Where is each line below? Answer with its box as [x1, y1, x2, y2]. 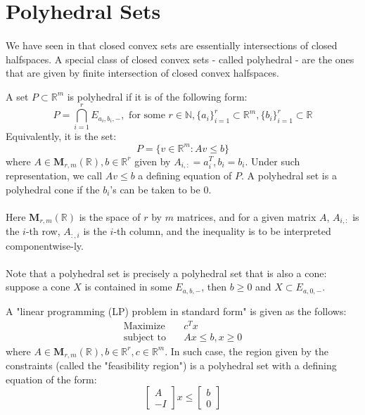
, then [201, 279, 227, 294]
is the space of [79, 209, 141, 224]
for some [129, 110, 165, 121]
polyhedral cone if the [6, 181, 100, 196]
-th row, [25, 224, 60, 238]
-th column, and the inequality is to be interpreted [113, 224, 331, 238]
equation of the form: [6, 371, 97, 386]
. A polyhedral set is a [241, 168, 337, 183]
